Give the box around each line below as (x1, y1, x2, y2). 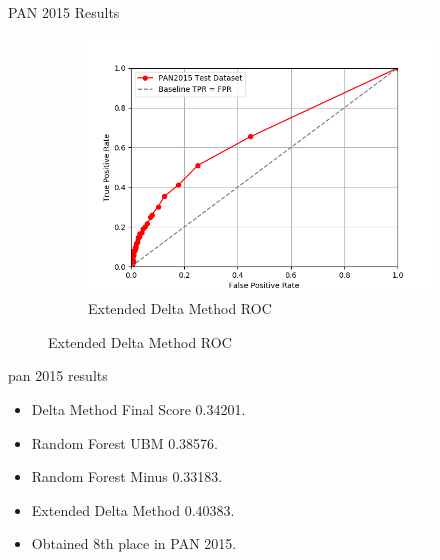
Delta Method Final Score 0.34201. (31, 398, 246, 419)
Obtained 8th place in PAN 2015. (31, 533, 237, 554)
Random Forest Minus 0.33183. (31, 466, 223, 487)
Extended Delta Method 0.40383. (31, 499, 235, 520)
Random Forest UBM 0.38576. (31, 432, 218, 453)
